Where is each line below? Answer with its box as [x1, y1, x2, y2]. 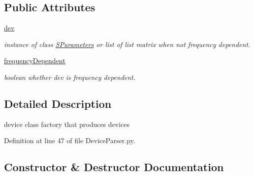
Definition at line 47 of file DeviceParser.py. [4, 135, 135, 146]
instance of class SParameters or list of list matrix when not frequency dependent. [4, 39, 251, 49]
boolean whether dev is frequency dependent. [4, 72, 136, 82]
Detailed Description [4, 96, 112, 111]
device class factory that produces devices [4, 119, 130, 129]
